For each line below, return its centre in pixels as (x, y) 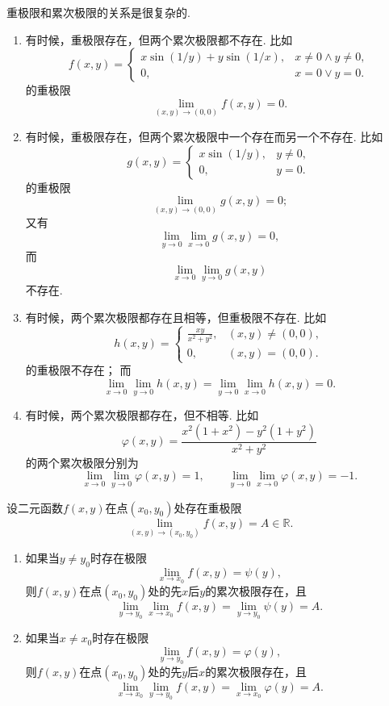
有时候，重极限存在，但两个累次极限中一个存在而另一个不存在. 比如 (204, 136)
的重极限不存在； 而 (78, 370)
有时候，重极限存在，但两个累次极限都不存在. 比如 (159, 39)
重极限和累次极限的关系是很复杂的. (98, 12)
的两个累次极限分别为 (82, 462)
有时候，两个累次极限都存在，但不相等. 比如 (142, 415)
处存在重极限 (208, 507)
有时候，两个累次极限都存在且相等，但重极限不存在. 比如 (176, 317)
